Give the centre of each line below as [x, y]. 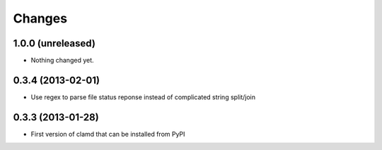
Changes [40, 18]
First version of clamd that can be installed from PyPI [108, 134]
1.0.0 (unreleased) [54, 43]
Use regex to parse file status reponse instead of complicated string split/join [143, 97]
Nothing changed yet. [63, 61]
